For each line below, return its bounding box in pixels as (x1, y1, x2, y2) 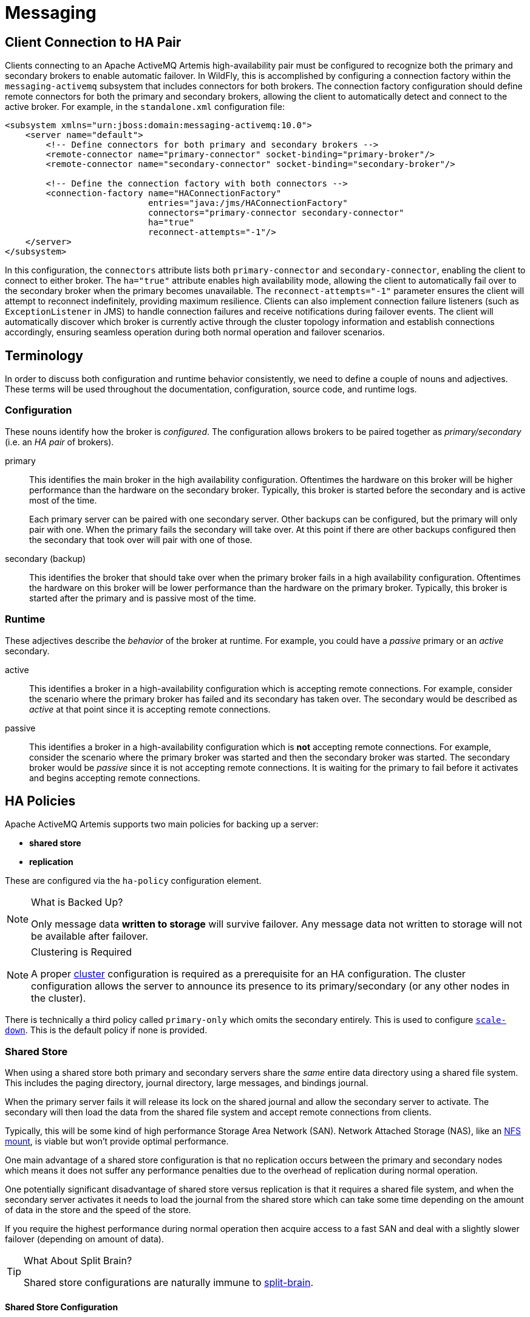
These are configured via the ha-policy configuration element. (5, 875, 262, 886)
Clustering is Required (31, 946, 132, 959)
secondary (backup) (5, 553, 86, 564)
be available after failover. (31, 930, 149, 943)
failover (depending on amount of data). (5, 1234, 164, 1245)
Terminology (5, 347, 83, 363)
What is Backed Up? (31, 896, 123, 909)
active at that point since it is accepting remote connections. (29, 703, 271, 714)
